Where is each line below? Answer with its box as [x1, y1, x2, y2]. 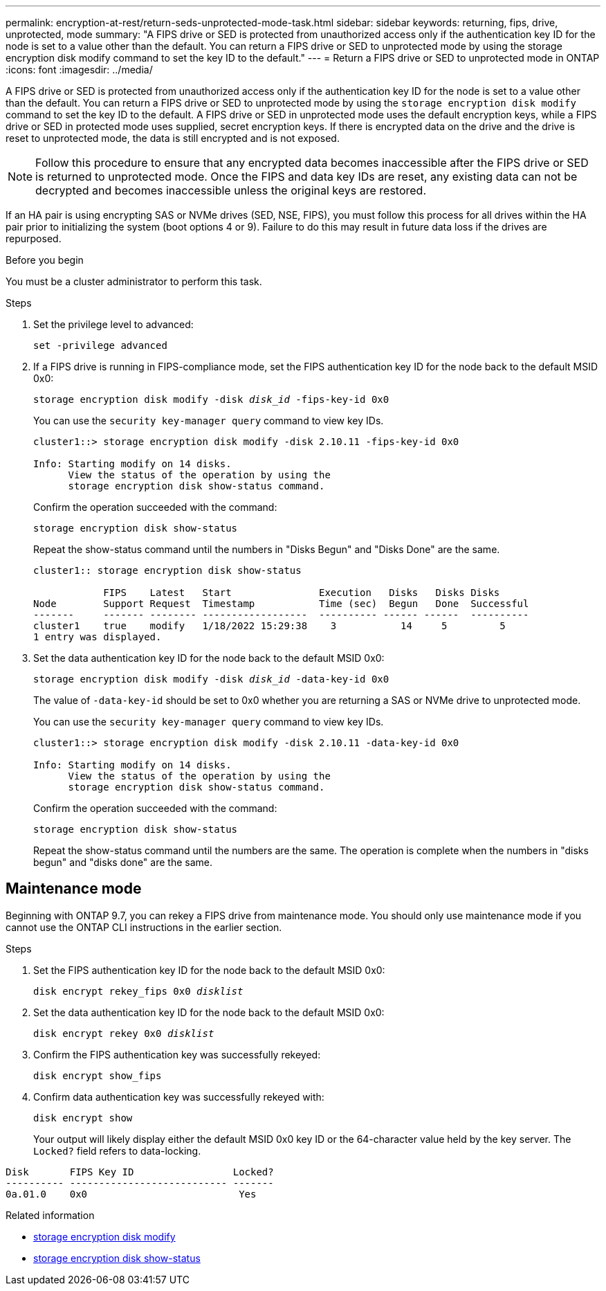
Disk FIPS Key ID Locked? [6, 1166, 274, 1177]
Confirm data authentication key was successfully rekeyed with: [33, 1090, 324, 1103]
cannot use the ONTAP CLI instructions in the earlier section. [6, 921, 282, 933]
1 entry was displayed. [33, 631, 162, 642]
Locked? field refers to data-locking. [33, 1144, 201, 1157]
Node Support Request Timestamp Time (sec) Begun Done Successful [33, 598, 529, 609]
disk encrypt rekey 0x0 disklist [33, 1027, 214, 1039]
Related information [6, 1209, 95, 1221]
